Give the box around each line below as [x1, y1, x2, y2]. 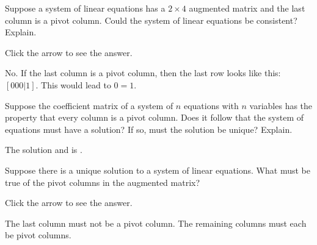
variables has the [249, 99, 313, 112]
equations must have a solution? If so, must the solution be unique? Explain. [5, 122, 293, 135]
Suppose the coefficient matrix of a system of [5, 99, 173, 112]
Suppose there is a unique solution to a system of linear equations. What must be [5, 163, 310, 176]
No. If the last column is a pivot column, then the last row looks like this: [5, 66, 281, 79]
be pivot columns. [5, 229, 71, 241]
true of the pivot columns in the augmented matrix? [5, 176, 200, 188]
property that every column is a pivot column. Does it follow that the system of [5, 111, 304, 124]
